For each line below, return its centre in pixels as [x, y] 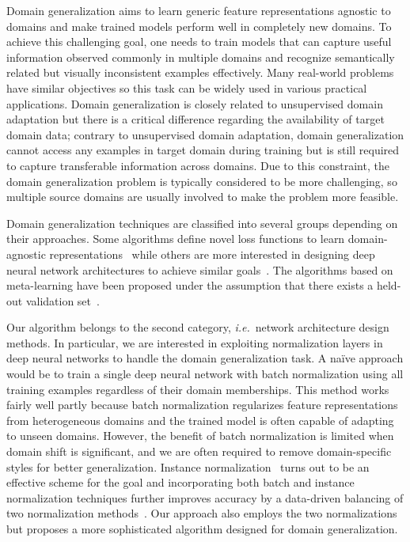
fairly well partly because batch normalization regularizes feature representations [202, 405]
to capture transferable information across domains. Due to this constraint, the [198, 165]
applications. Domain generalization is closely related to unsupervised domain [195, 103]
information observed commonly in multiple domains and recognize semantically [201, 57]
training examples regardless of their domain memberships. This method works [198, 389]
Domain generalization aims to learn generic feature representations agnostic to [199, 10]
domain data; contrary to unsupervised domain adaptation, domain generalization [205, 134]
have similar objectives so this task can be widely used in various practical [187, 87]
